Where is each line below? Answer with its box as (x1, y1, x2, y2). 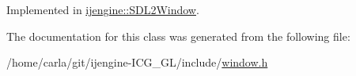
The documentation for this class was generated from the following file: (6, 27, 350, 44)
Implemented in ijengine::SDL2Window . (6, 2, 199, 17)
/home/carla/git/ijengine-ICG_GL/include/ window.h (6, 54, 268, 71)
